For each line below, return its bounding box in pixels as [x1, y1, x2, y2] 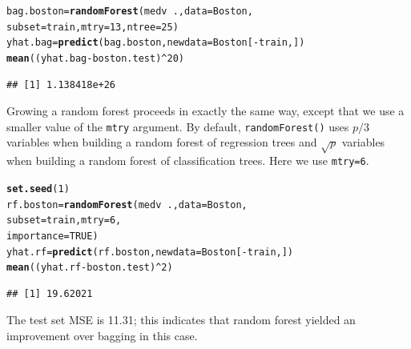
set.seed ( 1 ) [6, 183, 70, 195]
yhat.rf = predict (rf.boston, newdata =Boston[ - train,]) [6, 246, 294, 258]
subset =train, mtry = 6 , [6, 215, 122, 227]
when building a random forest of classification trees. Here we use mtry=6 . [6, 152, 369, 169]
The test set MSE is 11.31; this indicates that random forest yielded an [6, 311, 356, 328]
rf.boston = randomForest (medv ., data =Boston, [6, 199, 248, 211]
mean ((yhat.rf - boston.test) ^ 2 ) [6, 262, 173, 274]
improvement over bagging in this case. [6, 327, 198, 344]
